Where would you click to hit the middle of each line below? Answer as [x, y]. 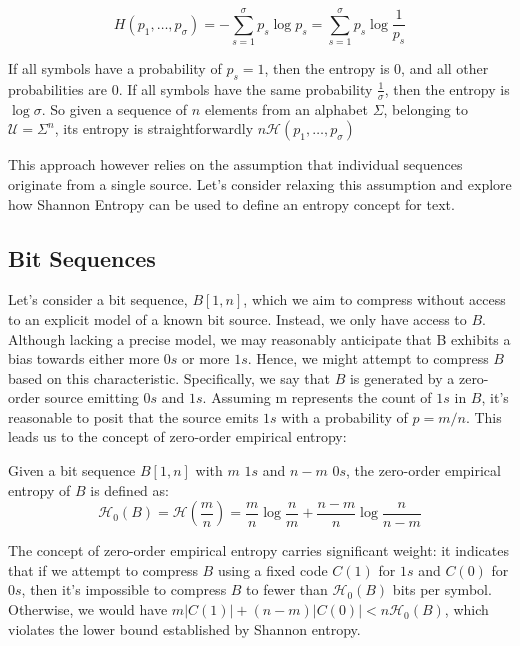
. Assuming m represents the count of [317, 397]
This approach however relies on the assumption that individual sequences [235, 164]
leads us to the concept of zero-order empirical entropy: [177, 436]
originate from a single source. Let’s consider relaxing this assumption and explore [260, 183]
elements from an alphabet [286, 108]
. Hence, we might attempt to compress [368, 358]
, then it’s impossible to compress [124, 589]
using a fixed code [272, 569]
